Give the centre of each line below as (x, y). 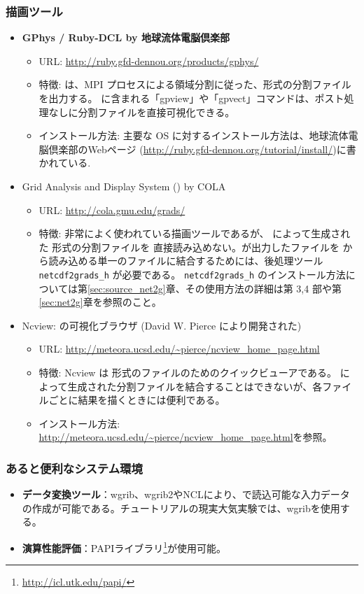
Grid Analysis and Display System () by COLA (124, 186)
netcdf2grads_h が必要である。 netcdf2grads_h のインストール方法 (192, 274)
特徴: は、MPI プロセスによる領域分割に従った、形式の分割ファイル (195, 84)
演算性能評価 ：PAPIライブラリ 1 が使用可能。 (124, 546)
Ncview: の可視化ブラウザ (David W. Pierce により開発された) (162, 325)
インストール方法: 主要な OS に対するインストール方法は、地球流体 (194, 135)
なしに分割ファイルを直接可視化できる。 (142, 112)
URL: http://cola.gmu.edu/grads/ (112, 210)
